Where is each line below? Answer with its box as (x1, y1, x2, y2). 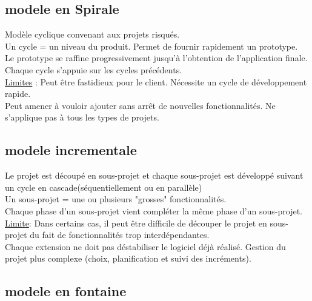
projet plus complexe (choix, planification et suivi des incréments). (5, 252, 251, 265)
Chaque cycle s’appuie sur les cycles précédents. (5, 63, 182, 76)
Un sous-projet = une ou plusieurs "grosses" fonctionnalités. (5, 193, 227, 205)
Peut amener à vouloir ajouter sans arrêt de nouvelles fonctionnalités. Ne (5, 99, 276, 111)
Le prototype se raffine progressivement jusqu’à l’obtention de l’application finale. (5, 51, 308, 64)
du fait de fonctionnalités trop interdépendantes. (30, 228, 210, 241)
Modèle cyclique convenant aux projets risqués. (5, 28, 180, 41)
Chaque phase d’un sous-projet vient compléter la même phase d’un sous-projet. (5, 204, 302, 217)
